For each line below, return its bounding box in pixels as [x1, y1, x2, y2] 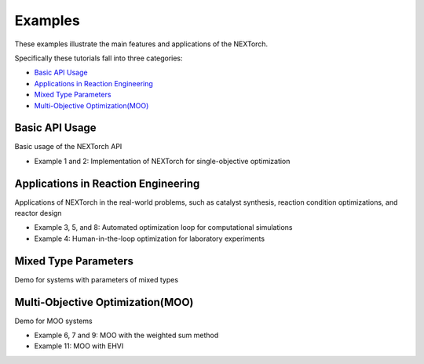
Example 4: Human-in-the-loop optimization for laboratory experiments [34, 234, 265, 243]
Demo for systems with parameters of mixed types [14, 275, 179, 284]
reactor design [14, 209, 62, 218]
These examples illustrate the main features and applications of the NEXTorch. [14, 39, 269, 49]
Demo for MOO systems [14, 316, 93, 326]
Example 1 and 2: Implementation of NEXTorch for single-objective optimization [34, 156, 291, 166]
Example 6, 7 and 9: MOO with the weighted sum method [34, 330, 219, 340]
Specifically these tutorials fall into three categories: [14, 53, 184, 63]
